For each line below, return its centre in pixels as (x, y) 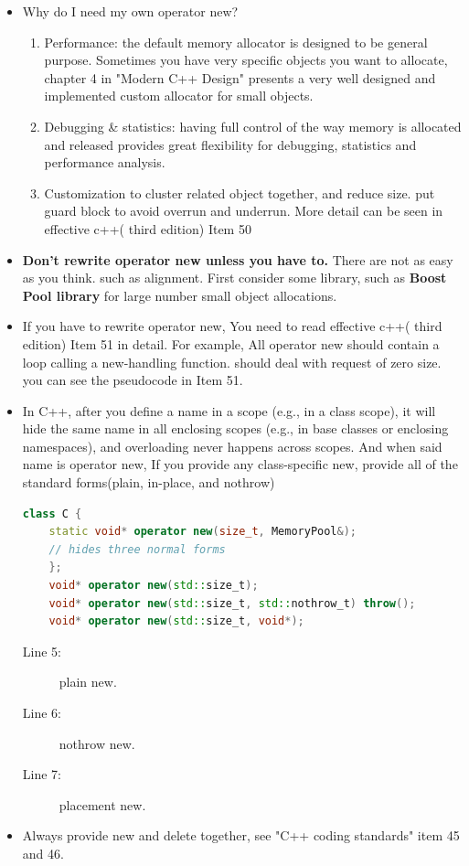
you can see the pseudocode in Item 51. (133, 380)
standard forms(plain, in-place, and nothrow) (149, 482)
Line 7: (42, 774)
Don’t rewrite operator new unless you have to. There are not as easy (238, 259)
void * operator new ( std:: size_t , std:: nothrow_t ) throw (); (232, 603)
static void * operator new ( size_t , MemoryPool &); (203, 532)
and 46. (43, 853)
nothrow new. (97, 743)
